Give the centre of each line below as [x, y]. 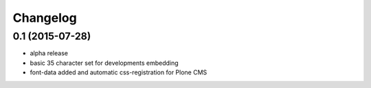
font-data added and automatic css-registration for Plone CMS [119, 72]
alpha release [49, 53]
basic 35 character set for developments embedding [104, 63]
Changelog [45, 18]
